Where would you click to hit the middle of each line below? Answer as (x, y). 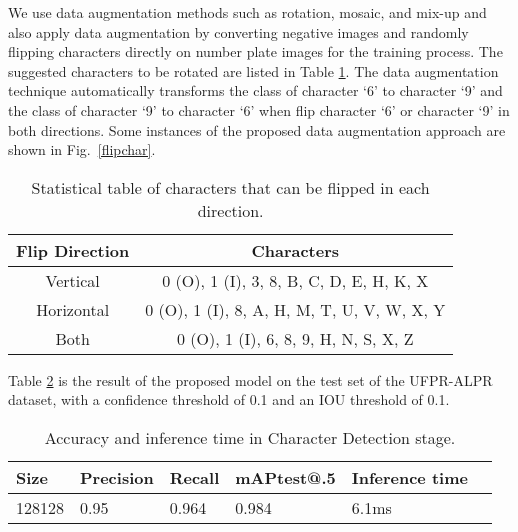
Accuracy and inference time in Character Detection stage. (250, 437)
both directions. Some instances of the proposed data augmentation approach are (257, 129)
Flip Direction (73, 250)
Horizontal (73, 309)
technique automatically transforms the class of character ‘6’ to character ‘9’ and (255, 90)
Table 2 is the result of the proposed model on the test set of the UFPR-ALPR (250, 379)
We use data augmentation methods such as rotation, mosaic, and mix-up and (247, 12)
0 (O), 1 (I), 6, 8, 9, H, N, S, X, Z (295, 338)
